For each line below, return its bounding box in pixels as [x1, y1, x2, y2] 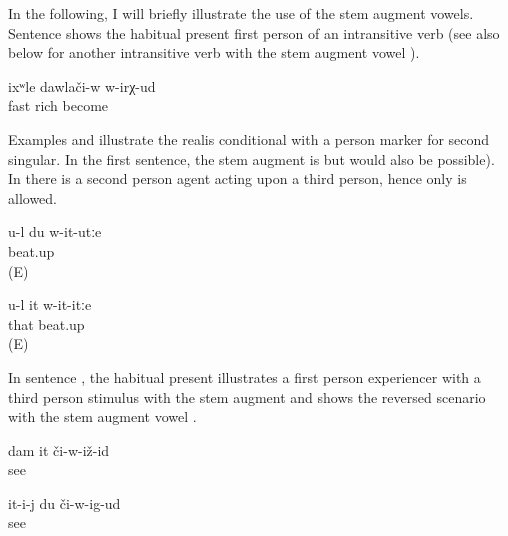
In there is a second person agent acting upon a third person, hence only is [8, 168, 467, 189]
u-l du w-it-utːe [8, 221, 102, 242]
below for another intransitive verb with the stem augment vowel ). [8, 42, 420, 63]
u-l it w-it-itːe [8, 294, 92, 315]
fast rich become [8, 95, 109, 116]
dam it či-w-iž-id [8, 439, 110, 460]
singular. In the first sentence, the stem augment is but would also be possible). [8, 148, 495, 169]
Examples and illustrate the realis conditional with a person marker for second [8, 128, 490, 149]
